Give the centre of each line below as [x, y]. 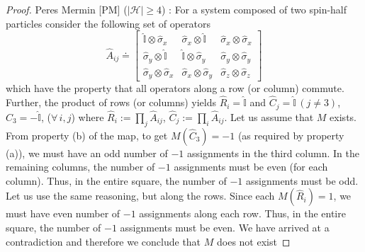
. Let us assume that [269, 116]
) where [88, 116]
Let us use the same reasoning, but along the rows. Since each [140, 196]
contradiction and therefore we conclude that [103, 241]
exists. [343, 116]
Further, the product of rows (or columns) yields [111, 102]
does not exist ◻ [253, 241]
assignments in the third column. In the [273, 153]
